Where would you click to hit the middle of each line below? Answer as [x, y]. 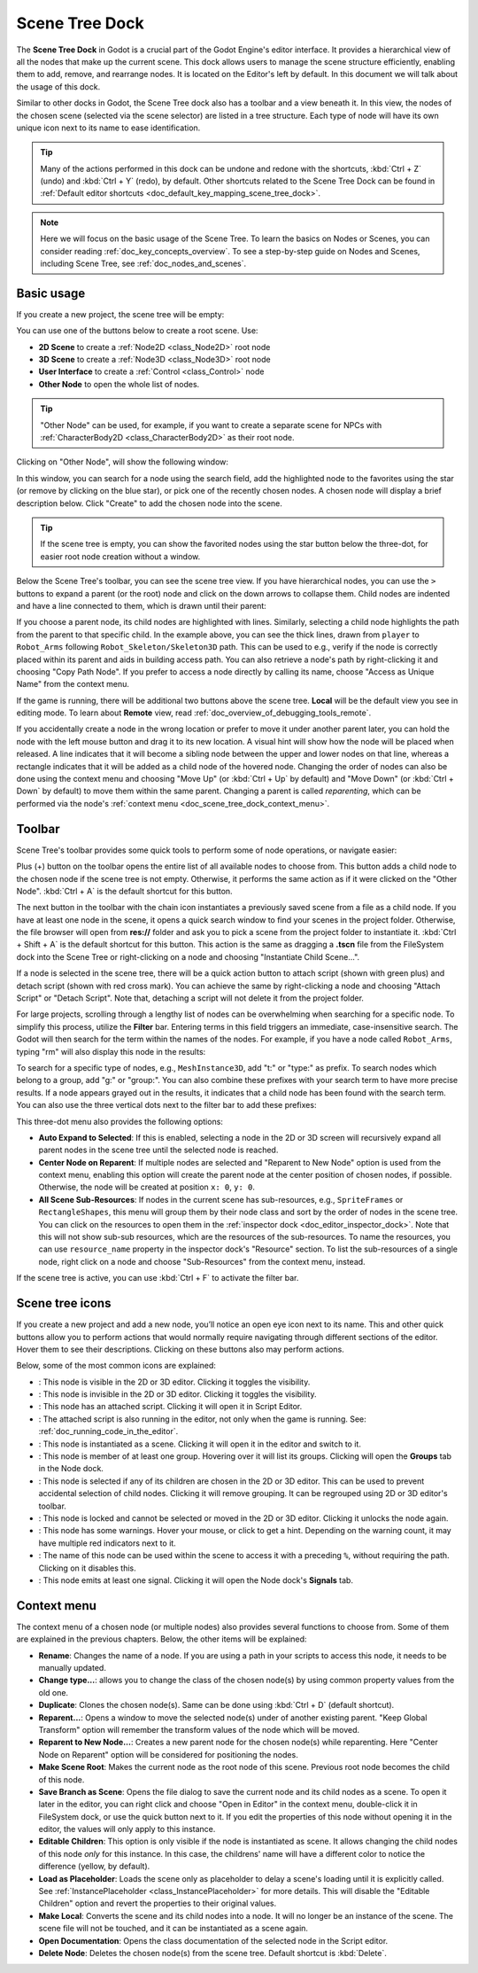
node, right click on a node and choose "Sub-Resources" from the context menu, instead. [202, 1261]
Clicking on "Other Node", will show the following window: [123, 462]
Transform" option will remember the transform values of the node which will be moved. [199, 1729]
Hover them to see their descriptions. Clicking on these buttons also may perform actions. [180, 1349]
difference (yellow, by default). [94, 1867]
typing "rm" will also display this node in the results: [111, 1051]
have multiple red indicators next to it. [107, 1543]
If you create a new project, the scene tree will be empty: [120, 314]
